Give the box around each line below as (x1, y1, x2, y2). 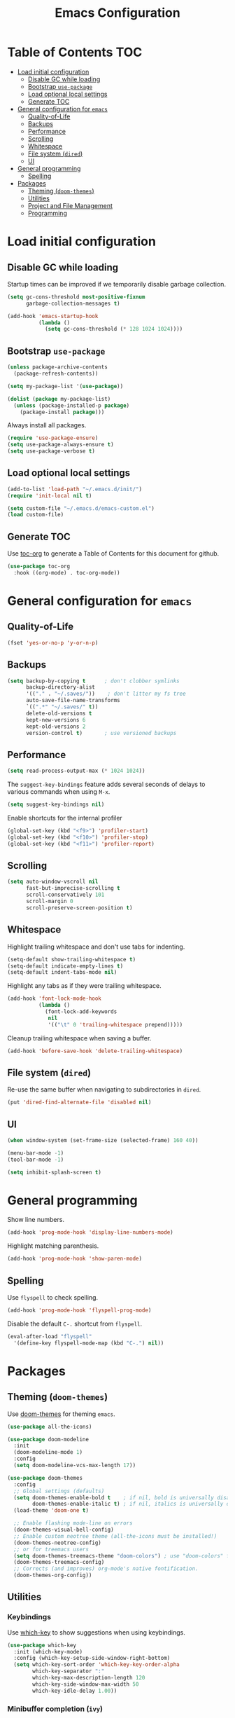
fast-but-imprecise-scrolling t (25, 885, 120, 892)
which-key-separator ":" (32, 1668, 105, 1675)
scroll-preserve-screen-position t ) (25, 904, 133, 912)
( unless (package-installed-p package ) (13, 401, 130, 409)
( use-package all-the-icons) (7, 1423, 92, 1430)
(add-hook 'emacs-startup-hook (7, 312, 99, 319)
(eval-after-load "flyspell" (7, 1333, 92, 1340)
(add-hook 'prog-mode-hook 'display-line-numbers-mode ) (7, 1229, 173, 1236)
